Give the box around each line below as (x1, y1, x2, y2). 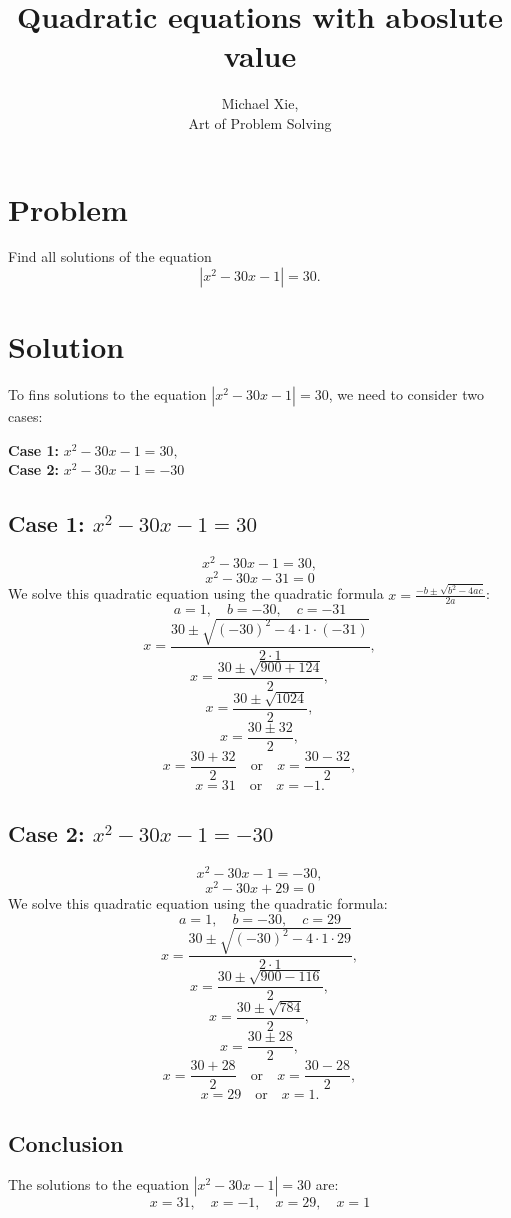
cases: (8, 406, 43, 427)
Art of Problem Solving (188, 112, 332, 133)
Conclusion (8, 1127, 124, 1158)
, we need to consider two (328, 384, 484, 405)
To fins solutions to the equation (8, 384, 207, 405)
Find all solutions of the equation (8, 246, 212, 267)
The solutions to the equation (8, 1174, 189, 1195)
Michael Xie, (221, 93, 299, 114)
